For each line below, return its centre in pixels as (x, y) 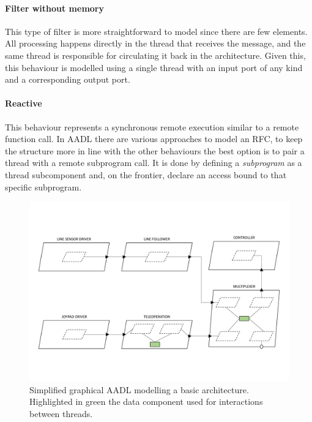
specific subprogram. (43, 187)
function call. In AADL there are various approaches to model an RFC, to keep (154, 139)
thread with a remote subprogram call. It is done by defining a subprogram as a (154, 163)
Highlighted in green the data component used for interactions (146, 401)
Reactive (24, 103)
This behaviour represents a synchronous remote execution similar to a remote (152, 126)
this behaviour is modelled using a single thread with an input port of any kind (154, 67)
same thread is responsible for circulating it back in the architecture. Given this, (155, 55)
